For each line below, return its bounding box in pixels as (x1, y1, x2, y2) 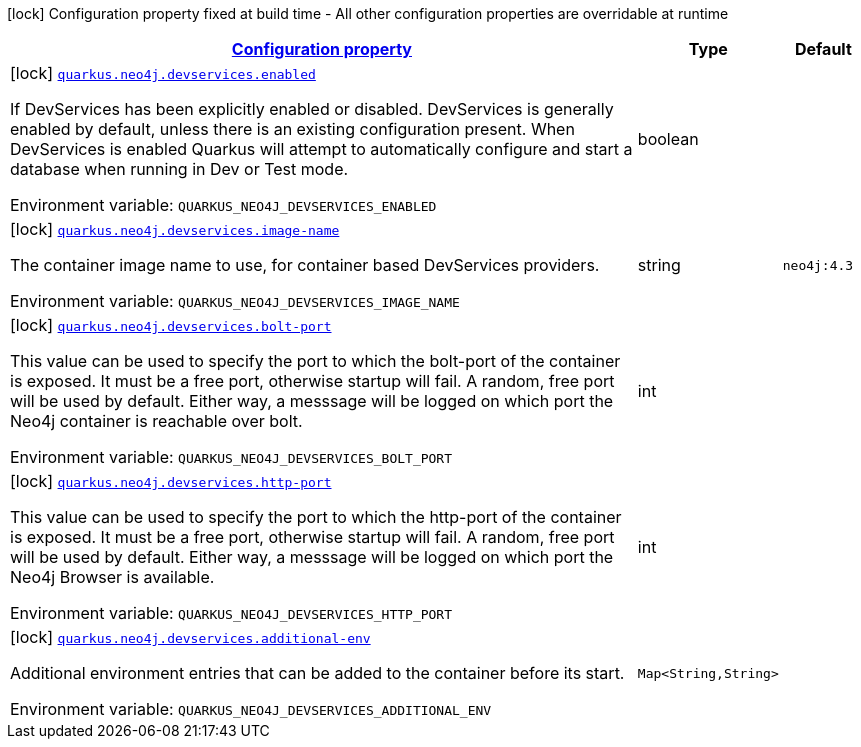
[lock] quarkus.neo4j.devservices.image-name (10, 219, 340, 239)
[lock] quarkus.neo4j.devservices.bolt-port (10, 315, 332, 335)
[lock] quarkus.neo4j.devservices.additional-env (10, 627, 371, 647)
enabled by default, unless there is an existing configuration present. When (10, 119, 575, 139)
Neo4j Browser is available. (10, 567, 215, 587)
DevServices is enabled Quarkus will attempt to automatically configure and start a (10, 139, 633, 159)
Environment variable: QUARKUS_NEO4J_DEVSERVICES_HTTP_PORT (10, 603, 453, 623)
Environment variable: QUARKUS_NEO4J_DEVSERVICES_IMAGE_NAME (10, 291, 460, 311)
